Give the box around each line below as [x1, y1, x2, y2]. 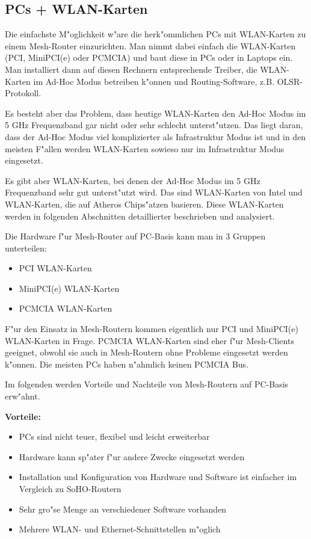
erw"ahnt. [5, 390, 40, 402]
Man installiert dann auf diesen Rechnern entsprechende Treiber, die [5, 63, 257, 75]
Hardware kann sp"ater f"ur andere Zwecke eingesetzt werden [19, 450, 245, 463]
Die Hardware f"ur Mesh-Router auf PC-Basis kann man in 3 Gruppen [5, 230, 266, 242]
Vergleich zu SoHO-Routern [19, 482, 122, 495]
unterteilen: [5, 241, 47, 254]
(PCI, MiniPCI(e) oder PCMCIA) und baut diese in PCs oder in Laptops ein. [5, 51, 293, 64]
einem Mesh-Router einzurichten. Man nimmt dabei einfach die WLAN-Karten [5, 39, 296, 52]
